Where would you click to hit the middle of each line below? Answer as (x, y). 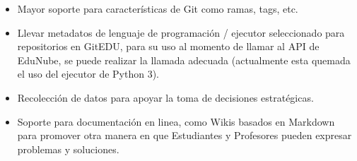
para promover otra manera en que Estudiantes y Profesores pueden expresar (185, 135)
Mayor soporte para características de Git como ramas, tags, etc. (158, 8)
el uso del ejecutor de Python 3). (88, 74)
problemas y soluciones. (68, 149)
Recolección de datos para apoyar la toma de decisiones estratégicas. (165, 97)
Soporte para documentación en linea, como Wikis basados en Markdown (176, 121)
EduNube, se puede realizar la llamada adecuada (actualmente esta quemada (184, 60)
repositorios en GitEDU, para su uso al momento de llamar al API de (168, 46)
